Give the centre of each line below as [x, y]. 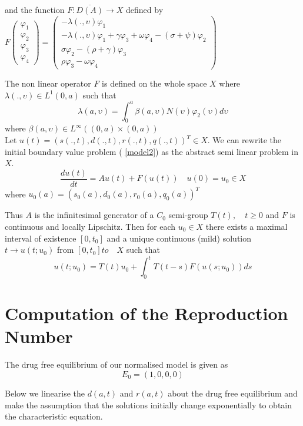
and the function [35, 9]
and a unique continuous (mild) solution [179, 238]
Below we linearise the [45, 393]
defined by [145, 9]
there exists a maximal [247, 226]
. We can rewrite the [244, 140]
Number [39, 336]
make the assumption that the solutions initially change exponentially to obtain [149, 404]
